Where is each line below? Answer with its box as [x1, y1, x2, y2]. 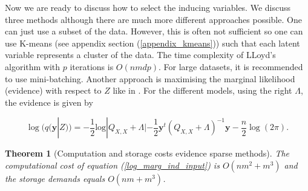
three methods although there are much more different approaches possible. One [5, 13, 302, 25]
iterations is [70, 60, 114, 73]
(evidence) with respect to [5, 84, 102, 97]
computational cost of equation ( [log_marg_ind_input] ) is [5, 158, 220, 171]
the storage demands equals [5, 172, 105, 184]
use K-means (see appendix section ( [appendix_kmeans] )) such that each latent [5, 36, 300, 49]
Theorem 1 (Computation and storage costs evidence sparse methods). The [5, 147, 289, 160]
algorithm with [5, 60, 61, 73]
